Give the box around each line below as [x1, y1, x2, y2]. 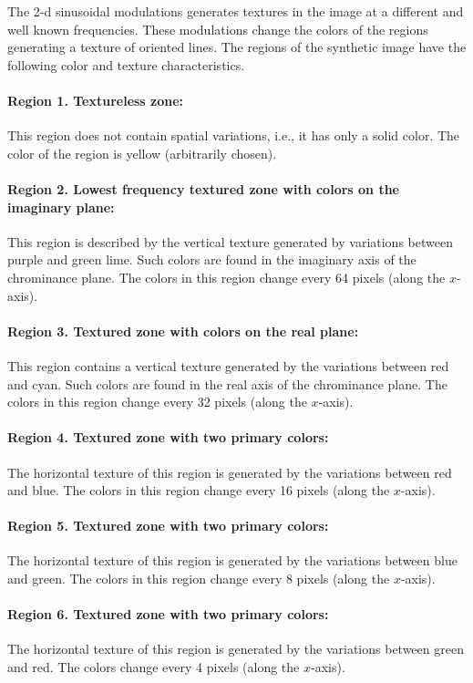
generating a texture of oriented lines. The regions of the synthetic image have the [7, 37, 467, 57]
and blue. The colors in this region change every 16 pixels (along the [7, 481, 390, 500]
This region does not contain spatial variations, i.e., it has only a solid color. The [7, 126, 460, 145]
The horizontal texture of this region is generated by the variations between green [7, 639, 464, 658]
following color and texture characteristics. [7, 55, 245, 74]
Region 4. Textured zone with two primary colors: [7, 428, 329, 447]
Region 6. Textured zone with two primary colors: [7, 605, 329, 624]
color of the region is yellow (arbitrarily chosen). [7, 143, 277, 162]
